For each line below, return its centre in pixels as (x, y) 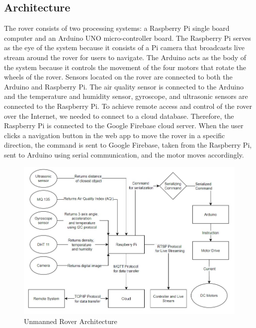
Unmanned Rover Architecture (71, 321)
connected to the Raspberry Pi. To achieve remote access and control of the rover (128, 106)
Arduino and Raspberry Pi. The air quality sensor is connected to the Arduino (124, 86)
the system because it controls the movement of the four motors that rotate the (125, 67)
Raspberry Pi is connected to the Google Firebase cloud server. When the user (124, 125)
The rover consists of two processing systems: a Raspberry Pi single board (117, 28)
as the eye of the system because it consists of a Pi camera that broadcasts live (124, 47)
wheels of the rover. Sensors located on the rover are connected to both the (118, 77)
